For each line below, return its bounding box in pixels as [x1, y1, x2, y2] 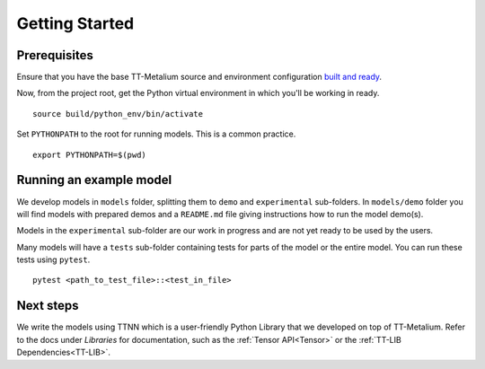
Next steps [16, 298, 79, 313]
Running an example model [16, 172, 172, 188]
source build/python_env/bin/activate [32, 109, 204, 119]
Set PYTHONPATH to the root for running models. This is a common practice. [16, 128, 296, 139]
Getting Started [16, 13, 135, 33]
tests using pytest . [16, 254, 91, 265]
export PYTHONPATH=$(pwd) [32, 149, 147, 160]
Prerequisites [16, 48, 93, 63]
